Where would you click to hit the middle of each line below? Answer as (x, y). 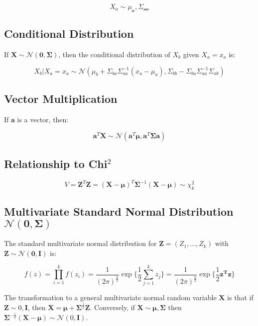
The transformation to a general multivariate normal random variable (110, 297)
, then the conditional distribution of (114, 54)
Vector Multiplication (61, 98)
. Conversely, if (112, 307)
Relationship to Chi (56, 163)
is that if (240, 297)
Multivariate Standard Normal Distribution (119, 211)
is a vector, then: (43, 119)
